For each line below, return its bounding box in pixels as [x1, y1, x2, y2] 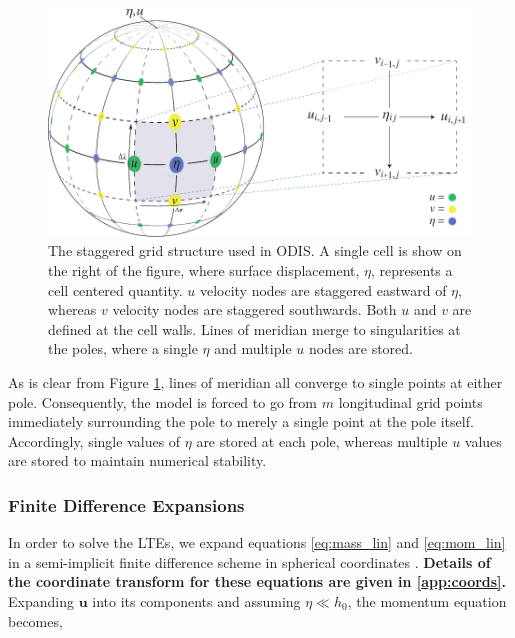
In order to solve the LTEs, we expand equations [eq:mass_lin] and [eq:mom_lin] [8, 532, 506, 553]
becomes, [8, 610, 63, 631]
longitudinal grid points [338, 391, 483, 412]
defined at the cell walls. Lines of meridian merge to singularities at [48, 318, 461, 339]
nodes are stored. [308, 338, 414, 359]
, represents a [371, 259, 453, 280]
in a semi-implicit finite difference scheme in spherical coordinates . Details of [8, 551, 491, 572]
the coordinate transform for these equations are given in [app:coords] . [8, 571, 507, 592]
